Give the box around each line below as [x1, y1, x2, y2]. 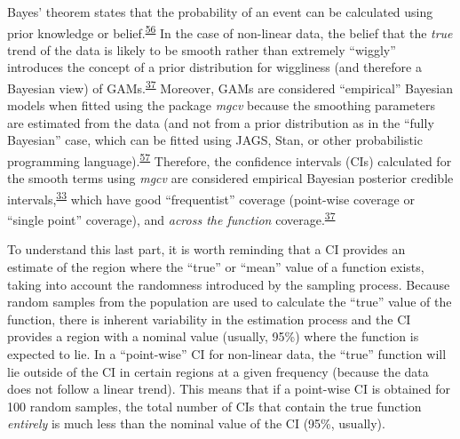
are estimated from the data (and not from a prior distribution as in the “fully [7, 113, 434, 132]
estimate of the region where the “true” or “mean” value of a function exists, [7, 258, 424, 275]
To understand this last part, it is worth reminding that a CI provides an [7, 240, 406, 259]
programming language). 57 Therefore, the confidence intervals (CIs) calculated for [7, 149, 452, 170]
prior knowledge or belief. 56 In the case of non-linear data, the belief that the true [7, 20, 453, 42]
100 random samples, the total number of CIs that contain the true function [7, 396, 422, 415]
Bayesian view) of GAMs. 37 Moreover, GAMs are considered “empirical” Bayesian [7, 76, 454, 97]
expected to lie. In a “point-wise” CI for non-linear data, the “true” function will [7, 344, 447, 363]
